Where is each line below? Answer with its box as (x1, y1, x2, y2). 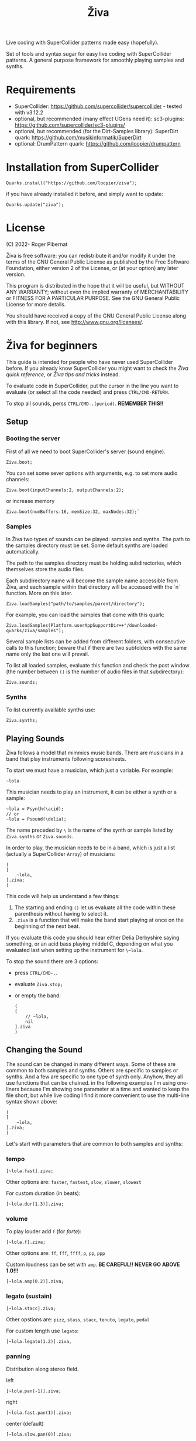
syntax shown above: (6, 1098, 57, 1105)
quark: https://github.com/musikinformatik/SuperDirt (14, 134, 142, 141)
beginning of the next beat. (14, 923, 80, 930)
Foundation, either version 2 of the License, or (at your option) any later (6, 265, 178, 271)
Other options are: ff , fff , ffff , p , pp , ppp (6, 1250, 105, 1257)
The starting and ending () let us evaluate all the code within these (14, 904, 176, 911)
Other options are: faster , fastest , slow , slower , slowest (6, 1179, 142, 1186)
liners (6, 1085, 19, 1092)
